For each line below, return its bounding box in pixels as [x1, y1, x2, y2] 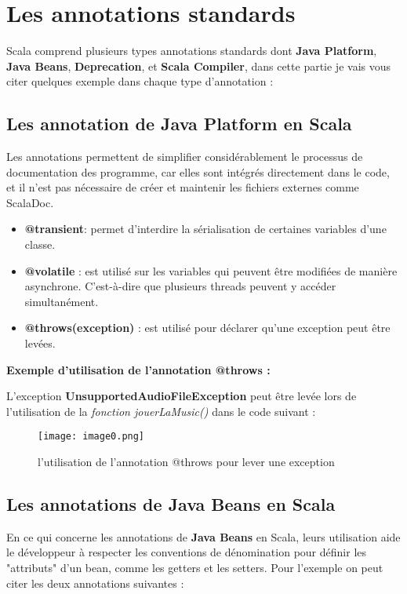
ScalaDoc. [6, 194, 54, 210]
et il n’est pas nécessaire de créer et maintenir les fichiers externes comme [6, 179, 359, 195]
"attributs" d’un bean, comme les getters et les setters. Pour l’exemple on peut [6, 559, 383, 576]
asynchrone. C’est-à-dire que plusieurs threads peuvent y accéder [24, 278, 336, 294]
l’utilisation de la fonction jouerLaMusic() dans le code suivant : [6, 403, 316, 419]
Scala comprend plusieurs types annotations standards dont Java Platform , [6, 42, 377, 59]
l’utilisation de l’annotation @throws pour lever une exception [38, 454, 335, 470]
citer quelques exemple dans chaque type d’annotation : [6, 73, 274, 89]
